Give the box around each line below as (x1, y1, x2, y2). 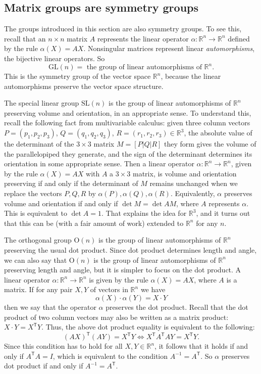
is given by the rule (89, 274, 148, 285)
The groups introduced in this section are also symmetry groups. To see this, (4, 23, 242, 34)
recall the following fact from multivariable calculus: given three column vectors (4, 117, 250, 128)
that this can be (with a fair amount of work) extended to (4, 217, 184, 228)
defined (228, 33, 250, 43)
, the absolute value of (184, 127, 252, 138)
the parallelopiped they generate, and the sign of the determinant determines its (4, 148, 252, 159)
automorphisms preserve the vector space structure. (4, 80, 164, 91)
